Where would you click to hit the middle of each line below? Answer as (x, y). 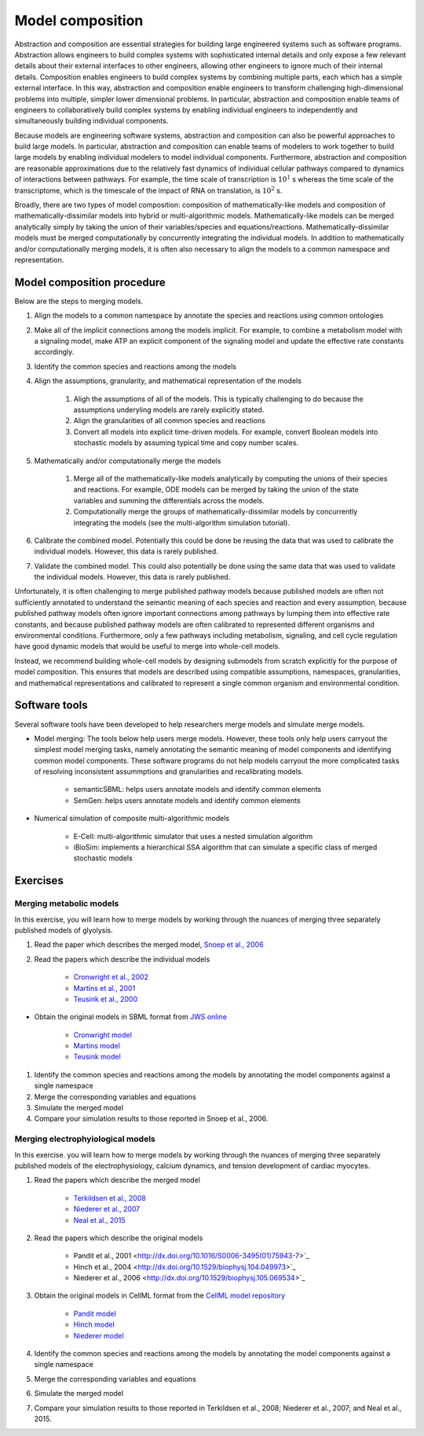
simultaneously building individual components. (91, 121)
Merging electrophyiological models (85, 1139)
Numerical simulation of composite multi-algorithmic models (132, 819)
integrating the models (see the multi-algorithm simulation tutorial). (182, 522)
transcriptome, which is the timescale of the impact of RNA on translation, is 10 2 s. (148, 190)
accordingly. (54, 352)
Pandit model (95, 1313)
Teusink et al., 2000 (106, 999)
